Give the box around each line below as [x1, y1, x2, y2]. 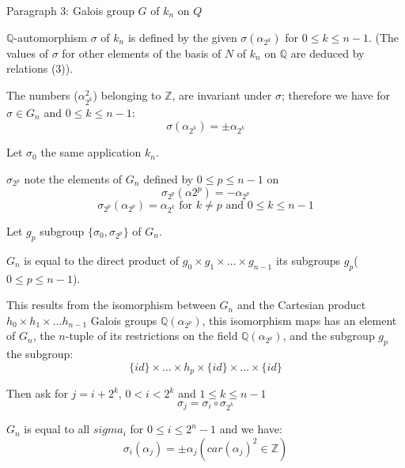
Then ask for [6, 385, 68, 402]
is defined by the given [127, 28, 237, 45]
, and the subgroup [282, 327, 375, 344]
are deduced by [290, 44, 365, 61]
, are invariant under [172, 86, 272, 103]
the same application [40, 144, 142, 160]
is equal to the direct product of [24, 251, 180, 268]
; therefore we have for [281, 86, 390, 103]
